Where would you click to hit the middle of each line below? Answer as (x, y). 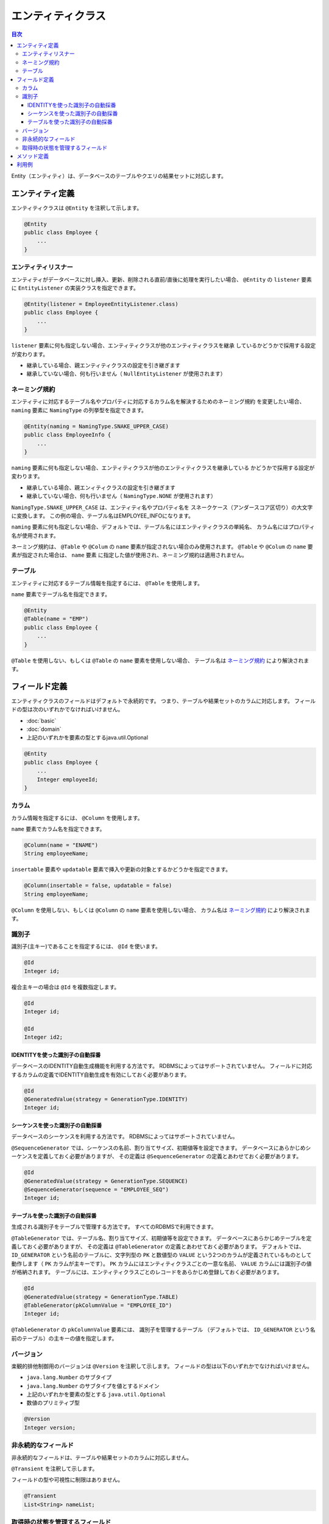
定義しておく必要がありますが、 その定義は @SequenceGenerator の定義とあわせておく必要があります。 (169, 1156)
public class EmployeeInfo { (68, 435)
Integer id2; (44, 1037)
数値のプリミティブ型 (53, 1403)
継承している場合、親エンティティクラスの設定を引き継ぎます (104, 365)
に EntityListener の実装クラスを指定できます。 (75, 288)
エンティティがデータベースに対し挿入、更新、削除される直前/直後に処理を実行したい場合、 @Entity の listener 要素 (161, 279)
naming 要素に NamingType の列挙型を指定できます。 (79, 410)
